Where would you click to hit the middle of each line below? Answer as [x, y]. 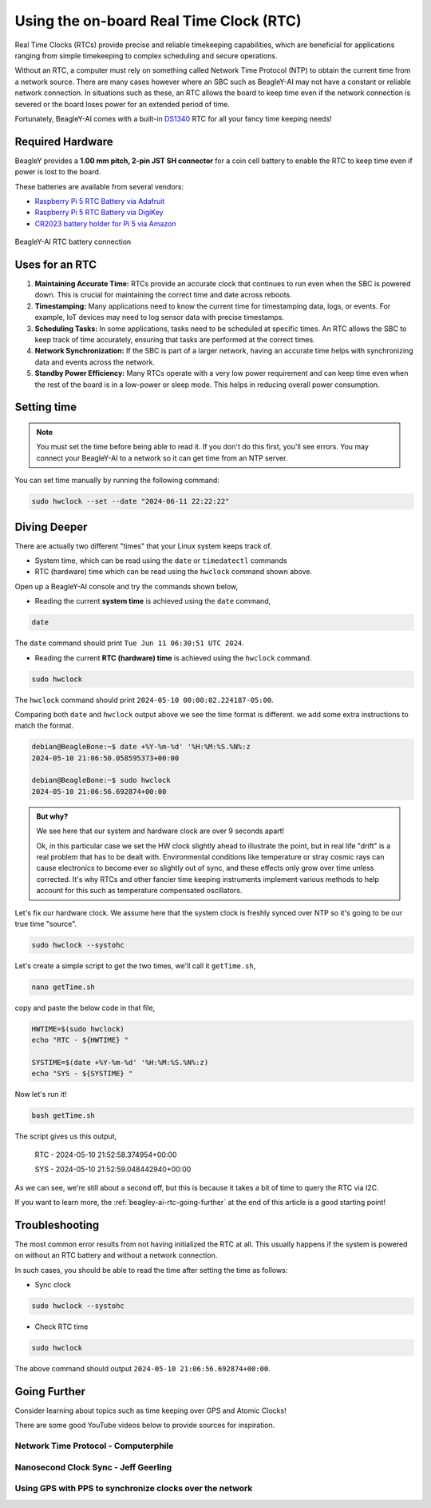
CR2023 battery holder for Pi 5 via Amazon [105, 223]
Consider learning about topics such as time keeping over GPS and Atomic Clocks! [150, 1410]
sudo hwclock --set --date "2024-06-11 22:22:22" [130, 501]
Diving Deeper [51, 527]
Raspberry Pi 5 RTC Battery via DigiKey [99, 213]
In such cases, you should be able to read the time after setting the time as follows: [151, 1270]
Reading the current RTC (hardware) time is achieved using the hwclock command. [173, 658]
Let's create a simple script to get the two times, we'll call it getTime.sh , [135, 965]
